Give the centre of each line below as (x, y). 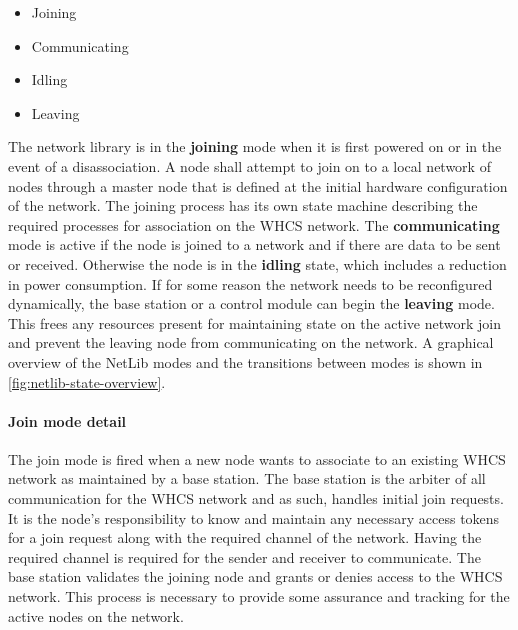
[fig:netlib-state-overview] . (87, 381)
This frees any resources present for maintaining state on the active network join (254, 322)
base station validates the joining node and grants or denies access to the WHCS (255, 576)
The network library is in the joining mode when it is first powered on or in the (255, 146)
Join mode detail (67, 420)
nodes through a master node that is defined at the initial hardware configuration (258, 185)
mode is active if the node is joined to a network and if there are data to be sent (254, 244)
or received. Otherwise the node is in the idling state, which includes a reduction (257, 263)
